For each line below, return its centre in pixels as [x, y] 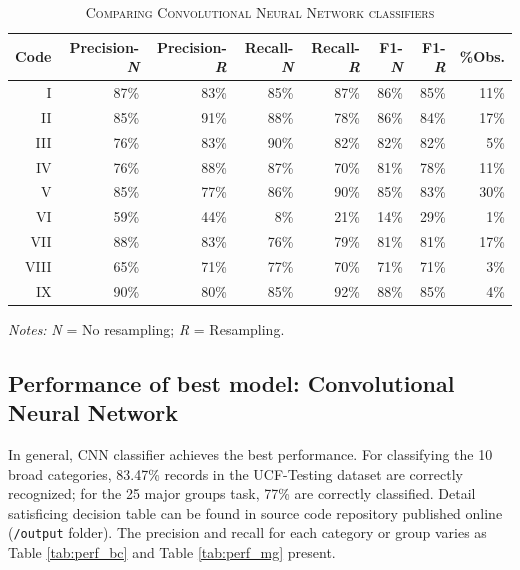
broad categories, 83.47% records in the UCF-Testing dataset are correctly [235, 473]
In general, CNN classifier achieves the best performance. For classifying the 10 [250, 454]
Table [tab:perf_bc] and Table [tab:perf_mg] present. [172, 552]
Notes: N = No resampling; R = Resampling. [146, 328]
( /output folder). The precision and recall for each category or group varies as [247, 532]
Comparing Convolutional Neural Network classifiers [260, 12]
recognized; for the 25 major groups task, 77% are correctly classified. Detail [242, 493]
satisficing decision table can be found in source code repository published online [255, 512]
